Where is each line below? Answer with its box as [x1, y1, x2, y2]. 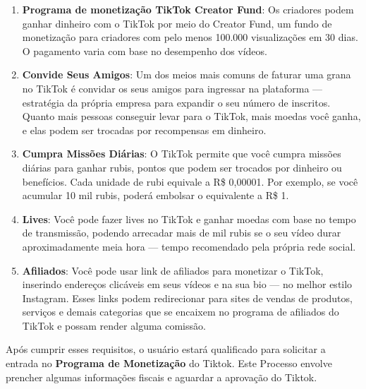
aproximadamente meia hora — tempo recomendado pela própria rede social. [22, 239, 356, 253]
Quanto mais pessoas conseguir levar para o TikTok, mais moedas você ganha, [22, 109, 361, 124]
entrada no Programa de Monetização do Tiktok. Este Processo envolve [6, 356, 332, 371]
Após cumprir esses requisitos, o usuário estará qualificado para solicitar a [6, 342, 326, 357]
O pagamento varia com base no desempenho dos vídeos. [22, 43, 267, 58]
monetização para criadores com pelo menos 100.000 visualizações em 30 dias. [22, 30, 358, 44]
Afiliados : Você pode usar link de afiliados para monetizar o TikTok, [22, 263, 324, 277]
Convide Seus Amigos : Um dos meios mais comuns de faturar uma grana [22, 67, 351, 82]
